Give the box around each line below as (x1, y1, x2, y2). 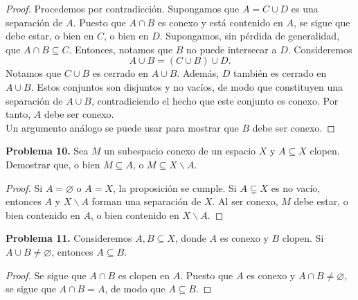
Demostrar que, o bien (6, 157, 100, 171)
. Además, (177, 66, 220, 80)
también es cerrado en (233, 66, 327, 80)
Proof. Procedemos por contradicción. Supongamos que (6, 1, 240, 15)
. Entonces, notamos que (69, 42, 173, 56)
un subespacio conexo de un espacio (104, 143, 256, 158)
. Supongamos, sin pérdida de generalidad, (159, 28, 340, 43)
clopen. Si (282, 231, 324, 245)
